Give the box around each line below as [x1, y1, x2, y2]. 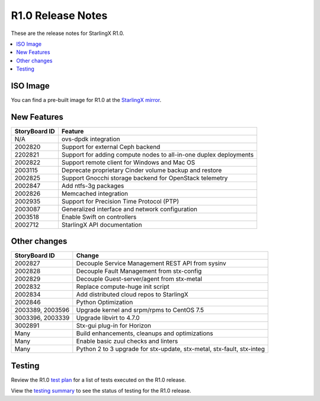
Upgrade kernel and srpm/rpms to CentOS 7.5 [76, 306, 204, 314]
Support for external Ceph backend [61, 142, 161, 151]
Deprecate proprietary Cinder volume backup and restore [61, 166, 222, 174]
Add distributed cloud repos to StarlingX [76, 291, 189, 299]
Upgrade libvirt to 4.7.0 [76, 314, 140, 322]
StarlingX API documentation [61, 220, 142, 228]
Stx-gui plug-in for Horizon [76, 322, 151, 330]
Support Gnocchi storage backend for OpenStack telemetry [61, 174, 228, 182]
